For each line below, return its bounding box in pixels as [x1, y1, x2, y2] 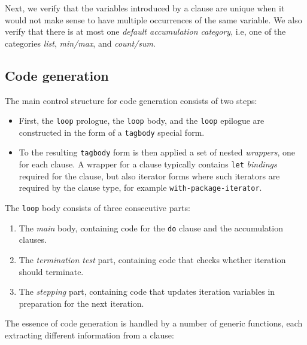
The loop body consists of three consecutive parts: [5, 201, 190, 214]
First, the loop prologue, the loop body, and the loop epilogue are [19, 114, 265, 127]
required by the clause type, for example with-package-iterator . [19, 181, 262, 194]
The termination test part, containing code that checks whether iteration [19, 253, 286, 265]
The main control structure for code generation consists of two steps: [5, 94, 257, 106]
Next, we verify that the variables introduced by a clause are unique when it [5, 2, 285, 14]
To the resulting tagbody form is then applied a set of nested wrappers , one [19, 146, 296, 158]
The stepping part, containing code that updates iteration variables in [19, 285, 275, 298]
